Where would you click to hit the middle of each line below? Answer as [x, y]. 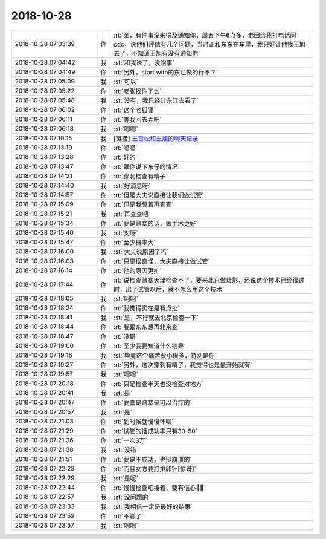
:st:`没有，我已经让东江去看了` [156, 100]
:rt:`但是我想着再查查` [144, 204]
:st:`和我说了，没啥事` [144, 62]
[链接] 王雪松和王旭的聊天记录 [156, 138]
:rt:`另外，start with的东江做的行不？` [166, 72]
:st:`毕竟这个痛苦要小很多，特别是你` [165, 355]
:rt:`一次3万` [130, 440]
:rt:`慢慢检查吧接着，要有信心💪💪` [160, 488]
